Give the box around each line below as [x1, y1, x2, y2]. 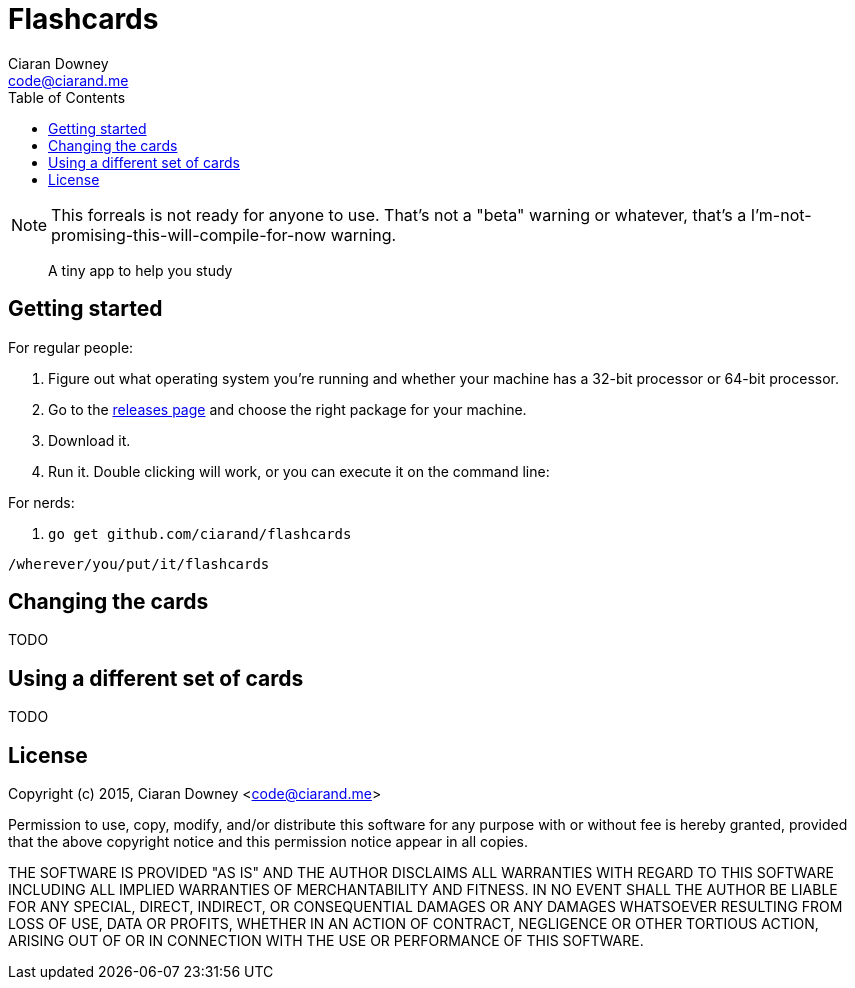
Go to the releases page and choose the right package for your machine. [48, 400, 527, 418]
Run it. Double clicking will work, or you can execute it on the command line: [48, 462, 550, 480]
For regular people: [8, 338, 134, 356]
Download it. [48, 431, 131, 449]
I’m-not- [750, 204, 812, 225]
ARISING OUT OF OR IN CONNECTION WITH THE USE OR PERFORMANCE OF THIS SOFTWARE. [8, 932, 644, 950]
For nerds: [8, 493, 75, 511]
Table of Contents [8, 88, 126, 106]
